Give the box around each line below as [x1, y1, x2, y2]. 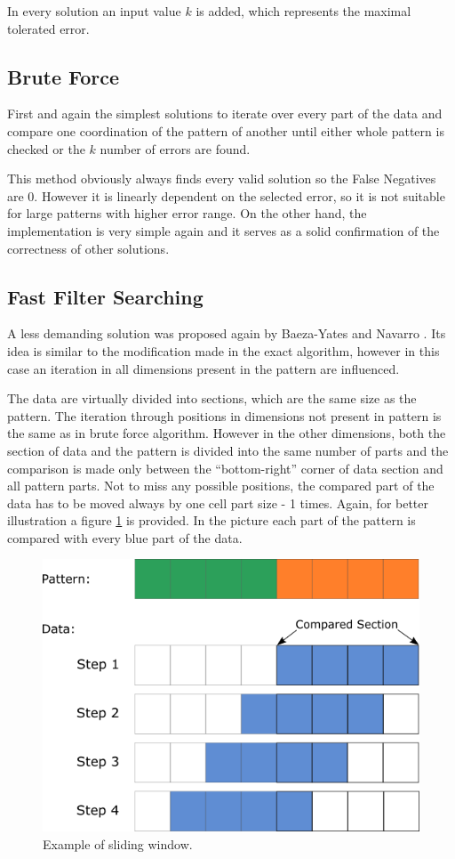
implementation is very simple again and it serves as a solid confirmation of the [7, 221, 440, 239]
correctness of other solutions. [7, 239, 170, 257]
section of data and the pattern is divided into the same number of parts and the [7, 441, 449, 459]
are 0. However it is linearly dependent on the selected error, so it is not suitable [7, 186, 445, 205]
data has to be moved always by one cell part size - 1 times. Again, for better [7, 493, 429, 512]
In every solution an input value [7, 2, 181, 20]
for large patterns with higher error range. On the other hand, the [7, 204, 367, 223]
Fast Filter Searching [7, 282, 204, 310]
